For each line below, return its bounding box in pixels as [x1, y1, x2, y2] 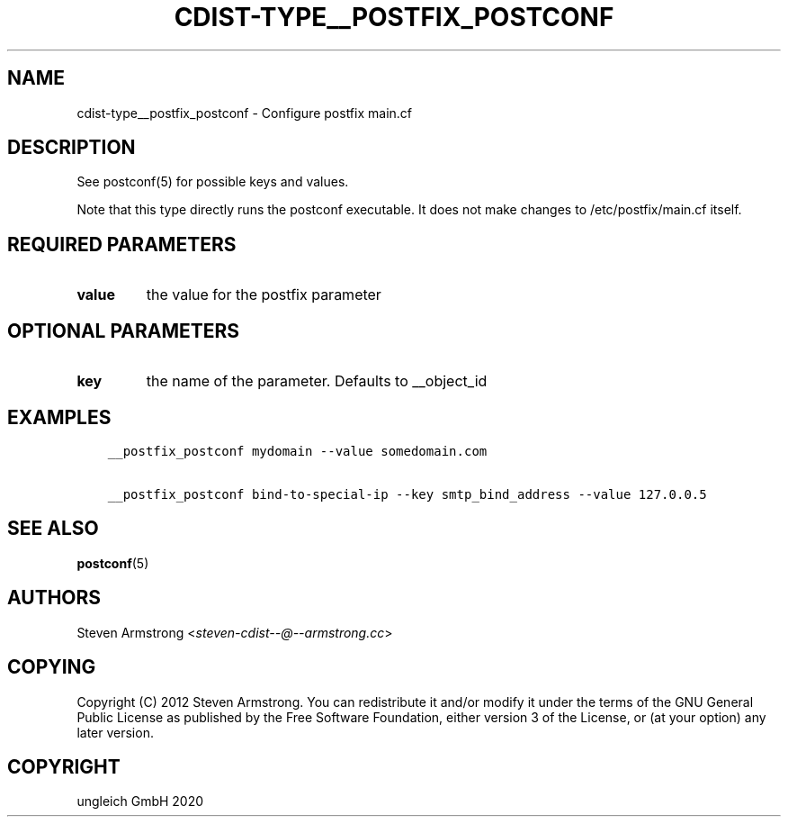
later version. [76, 724, 154, 740]
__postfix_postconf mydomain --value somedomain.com [107, 443, 488, 458]
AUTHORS [7, 586, 102, 610]
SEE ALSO [7, 517, 99, 540]
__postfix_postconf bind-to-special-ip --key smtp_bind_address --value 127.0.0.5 [107, 486, 707, 502]
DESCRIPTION [7, 136, 136, 159]
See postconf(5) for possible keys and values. [76, 174, 349, 190]
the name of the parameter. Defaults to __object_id [146, 372, 488, 391]
